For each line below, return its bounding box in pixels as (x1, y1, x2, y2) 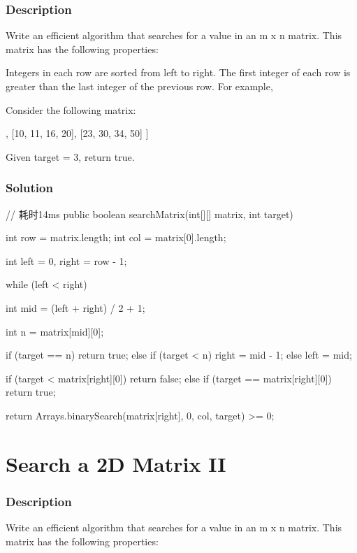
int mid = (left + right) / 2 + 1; (6, 300, 145, 315)
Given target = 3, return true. (6, 149, 135, 164)
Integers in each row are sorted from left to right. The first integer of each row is (6, 65, 351, 80)
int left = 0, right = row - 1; (6, 253, 127, 268)
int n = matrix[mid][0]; (6, 324, 104, 338)
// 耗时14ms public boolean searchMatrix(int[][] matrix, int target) (6, 206, 293, 221)
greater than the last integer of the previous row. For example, (6, 79, 273, 93)
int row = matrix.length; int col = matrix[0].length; (6, 230, 226, 245)
